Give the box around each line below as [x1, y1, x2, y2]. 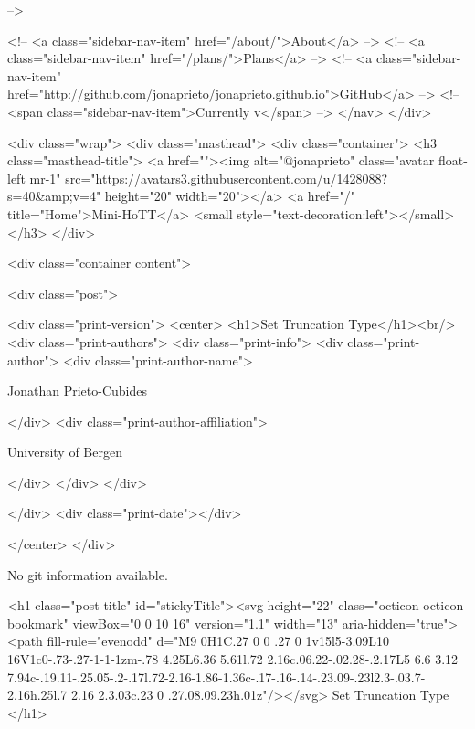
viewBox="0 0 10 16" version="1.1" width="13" [72, 613, 339, 632]
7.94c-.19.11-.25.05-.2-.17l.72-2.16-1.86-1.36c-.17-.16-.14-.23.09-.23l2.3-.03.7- [7, 667, 426, 686]
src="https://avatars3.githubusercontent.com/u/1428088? [65, 168, 388, 187]
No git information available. [7, 565, 168, 584]
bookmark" [7, 613, 69, 632]
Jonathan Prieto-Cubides [7, 381, 147, 400]
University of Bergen [7, 442, 122, 461]
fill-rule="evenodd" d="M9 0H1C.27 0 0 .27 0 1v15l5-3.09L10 [47, 631, 390, 650]
